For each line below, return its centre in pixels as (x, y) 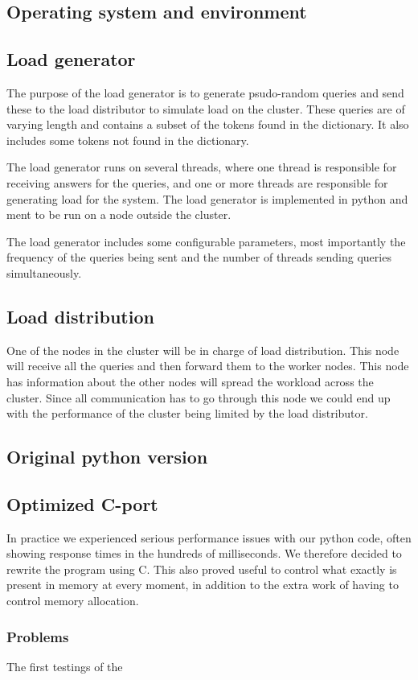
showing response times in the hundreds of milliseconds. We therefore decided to (204, 553)
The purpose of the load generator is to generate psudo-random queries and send (205, 92)
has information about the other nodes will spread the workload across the (190, 381)
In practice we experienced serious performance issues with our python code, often (209, 537)
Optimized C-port (82, 503)
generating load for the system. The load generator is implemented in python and (207, 198)
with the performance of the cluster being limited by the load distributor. (187, 413)
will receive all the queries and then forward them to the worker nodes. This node (208, 366)
